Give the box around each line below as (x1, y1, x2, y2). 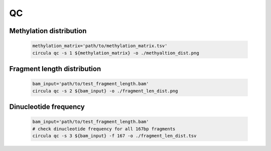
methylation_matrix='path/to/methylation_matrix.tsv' (32, 43, 168, 49)
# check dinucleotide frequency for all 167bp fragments (32, 126, 176, 131)
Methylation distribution (9, 27, 87, 35)
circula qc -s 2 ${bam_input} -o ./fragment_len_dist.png (32, 88, 178, 94)
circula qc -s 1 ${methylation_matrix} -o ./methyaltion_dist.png (32, 50, 199, 56)
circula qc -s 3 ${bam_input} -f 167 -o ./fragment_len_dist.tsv (32, 133, 197, 138)
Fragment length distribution (9, 64, 101, 73)
